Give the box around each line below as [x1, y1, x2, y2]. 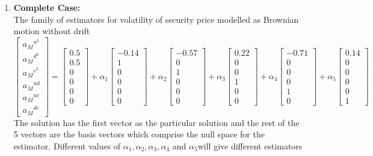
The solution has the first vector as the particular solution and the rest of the [13, 116, 300, 128]
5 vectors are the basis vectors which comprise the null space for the [13, 128, 265, 140]
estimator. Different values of [13, 140, 121, 152]
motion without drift [13, 25, 90, 37]
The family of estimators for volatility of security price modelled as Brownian [13, 13, 299, 25]
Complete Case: [13, 1, 81, 13]
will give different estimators [197, 140, 303, 152]
